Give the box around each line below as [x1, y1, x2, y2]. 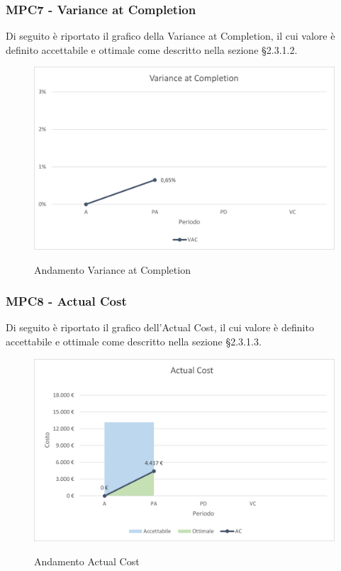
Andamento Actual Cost [34, 553, 140, 568]
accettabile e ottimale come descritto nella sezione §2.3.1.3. [6, 333, 262, 348]
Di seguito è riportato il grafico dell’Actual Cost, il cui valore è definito [6, 320, 314, 335]
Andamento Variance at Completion [34, 262, 191, 277]
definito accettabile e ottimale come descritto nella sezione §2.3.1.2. [6, 42, 298, 57]
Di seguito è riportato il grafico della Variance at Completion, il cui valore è [6, 28, 335, 43]
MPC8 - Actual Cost [6, 292, 127, 310]
